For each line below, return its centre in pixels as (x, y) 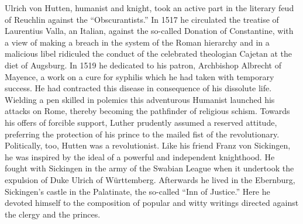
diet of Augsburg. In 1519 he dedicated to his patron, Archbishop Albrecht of (143, 65)
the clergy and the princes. (53, 214)
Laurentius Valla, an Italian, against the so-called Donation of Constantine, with (149, 31)
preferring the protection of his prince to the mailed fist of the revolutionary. (142, 134)
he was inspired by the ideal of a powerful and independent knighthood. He (140, 156)
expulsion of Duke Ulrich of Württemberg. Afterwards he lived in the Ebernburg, (150, 179)
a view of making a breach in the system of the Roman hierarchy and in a (137, 42)
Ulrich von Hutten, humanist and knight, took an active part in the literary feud (149, 8)
